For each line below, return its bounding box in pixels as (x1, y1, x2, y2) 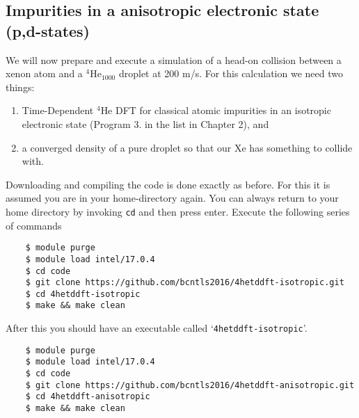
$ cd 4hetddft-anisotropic (25, 392, 150, 402)
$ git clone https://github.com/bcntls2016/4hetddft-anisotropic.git (25, 380, 355, 390)
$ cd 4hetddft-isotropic (25, 289, 141, 299)
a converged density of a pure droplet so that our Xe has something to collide (22, 140, 353, 154)
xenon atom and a (6, 66, 83, 81)
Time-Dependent (22, 103, 94, 118)
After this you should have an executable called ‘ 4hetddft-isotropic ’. (6, 321, 308, 335)
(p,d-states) (6, 19, 90, 41)
